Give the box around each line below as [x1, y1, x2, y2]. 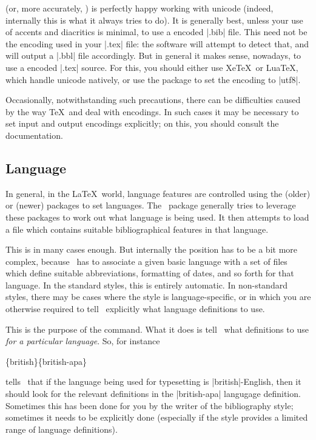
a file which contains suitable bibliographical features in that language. [5, 222, 269, 235]
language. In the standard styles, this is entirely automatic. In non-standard [5, 278, 287, 291]
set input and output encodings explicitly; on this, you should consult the [5, 117, 279, 130]
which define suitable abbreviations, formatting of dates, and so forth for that [5, 267, 294, 279]
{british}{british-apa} [5, 355, 87, 367]
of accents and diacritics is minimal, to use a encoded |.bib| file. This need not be [5, 25, 308, 38]
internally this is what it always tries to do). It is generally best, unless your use [5, 13, 303, 26]
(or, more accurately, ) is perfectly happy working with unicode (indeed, [5, 2, 274, 14]
